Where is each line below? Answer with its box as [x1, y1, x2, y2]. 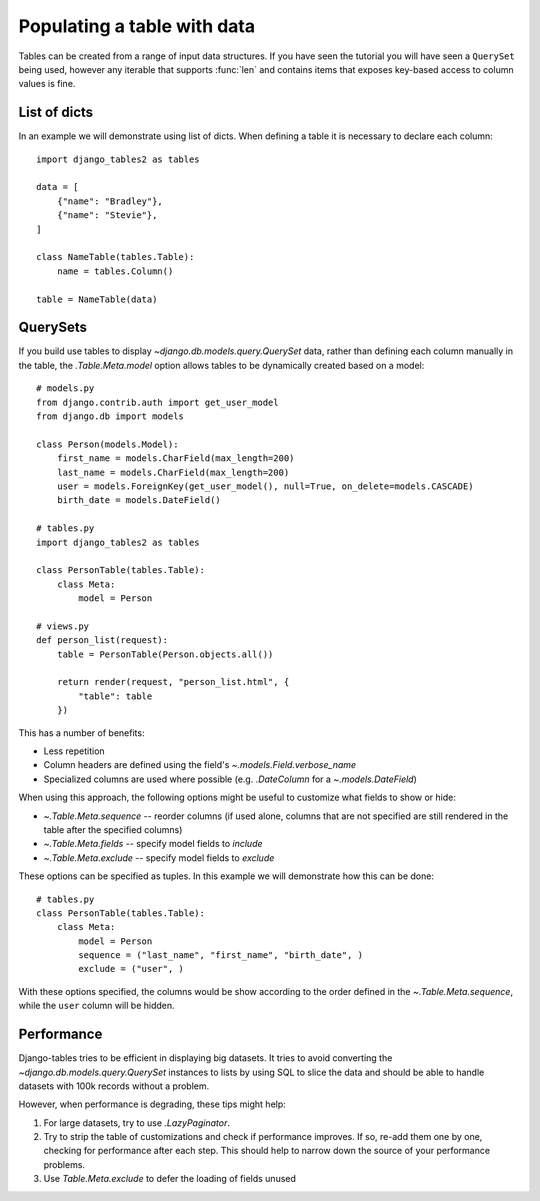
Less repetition [43, 745, 105, 757]
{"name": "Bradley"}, [56, 195, 164, 207]
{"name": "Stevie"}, [56, 210, 158, 221]
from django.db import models [36, 411, 185, 422]
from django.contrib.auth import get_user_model [36, 396, 279, 408]
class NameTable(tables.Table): [36, 251, 195, 263]
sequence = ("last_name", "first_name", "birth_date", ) [78, 950, 364, 961]
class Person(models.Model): [36, 438, 179, 450]
